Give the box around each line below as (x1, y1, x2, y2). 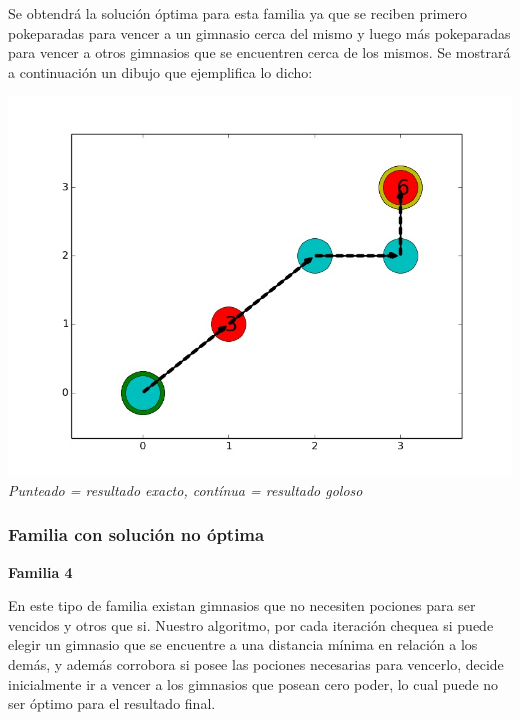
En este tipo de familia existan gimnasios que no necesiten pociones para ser (8, 595, 476, 616)
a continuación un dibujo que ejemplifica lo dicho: (8, 61, 313, 82)
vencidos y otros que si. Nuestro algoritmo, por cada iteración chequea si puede (8, 614, 494, 635)
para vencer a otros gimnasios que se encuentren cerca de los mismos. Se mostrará (8, 42, 511, 63)
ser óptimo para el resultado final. (8, 693, 216, 714)
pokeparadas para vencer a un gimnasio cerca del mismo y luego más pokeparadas (8, 22, 511, 43)
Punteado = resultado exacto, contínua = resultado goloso (8, 479, 363, 500)
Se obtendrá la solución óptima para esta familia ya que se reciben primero (8, 3, 467, 23)
